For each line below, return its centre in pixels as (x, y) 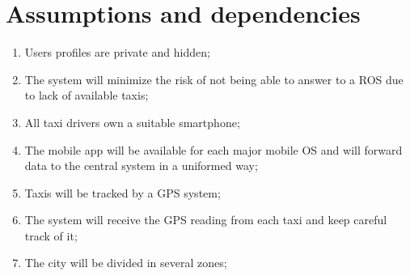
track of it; (51, 235)
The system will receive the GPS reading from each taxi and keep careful (206, 220)
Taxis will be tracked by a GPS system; (123, 192)
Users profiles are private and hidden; (117, 52)
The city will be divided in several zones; (126, 263)
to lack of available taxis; (87, 95)
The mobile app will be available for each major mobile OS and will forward (213, 149)
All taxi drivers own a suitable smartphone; (132, 122)
